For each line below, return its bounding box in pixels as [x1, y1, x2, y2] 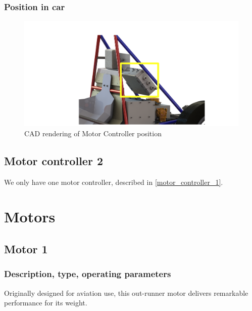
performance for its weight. [4, 297, 87, 308]
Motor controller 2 [4, 152, 103, 168]
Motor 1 [4, 241, 48, 257]
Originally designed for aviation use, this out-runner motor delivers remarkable [4, 287, 248, 298]
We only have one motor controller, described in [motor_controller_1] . [4, 176, 223, 187]
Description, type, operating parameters [4, 267, 171, 280]
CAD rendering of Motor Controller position [24, 128, 162, 138]
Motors [4, 206, 56, 227]
